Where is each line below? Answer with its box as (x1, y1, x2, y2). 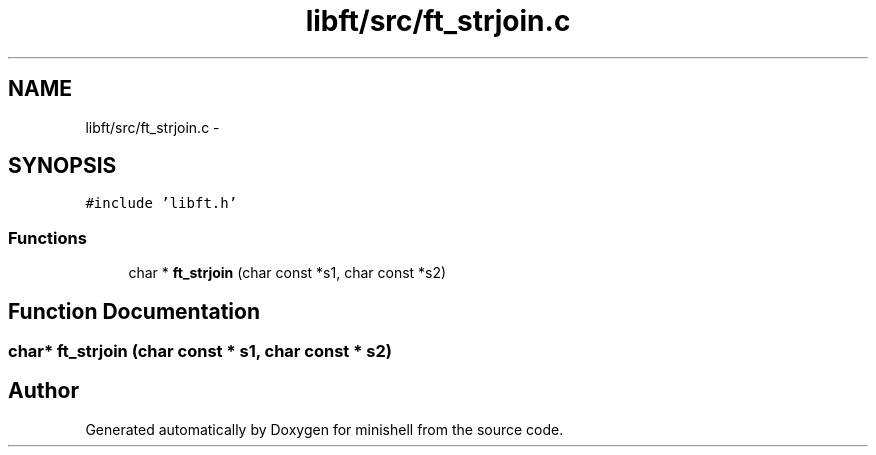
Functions (8, 227, 87, 248)
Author (8, 378, 79, 404)
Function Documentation (8, 298, 260, 324)
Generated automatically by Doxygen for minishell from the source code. (85, 420, 564, 438)
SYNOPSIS (8, 153, 117, 179)
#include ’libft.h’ (85, 195, 238, 212)
